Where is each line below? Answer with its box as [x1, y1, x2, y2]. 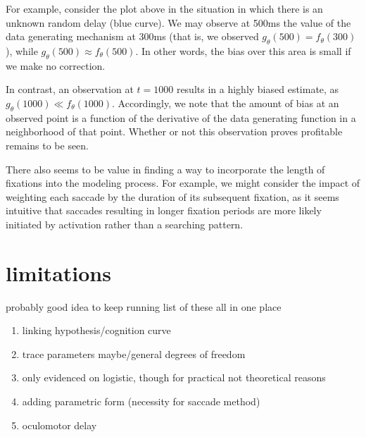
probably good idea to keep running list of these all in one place [6, 299, 282, 314]
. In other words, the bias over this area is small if [135, 43, 351, 58]
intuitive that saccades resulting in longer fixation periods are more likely [6, 203, 322, 218]
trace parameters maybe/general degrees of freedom [22, 346, 246, 361]
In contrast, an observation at [6, 82, 134, 97]
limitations [6, 258, 111, 287]
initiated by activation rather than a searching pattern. [6, 216, 244, 231]
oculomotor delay [22, 417, 97, 432]
